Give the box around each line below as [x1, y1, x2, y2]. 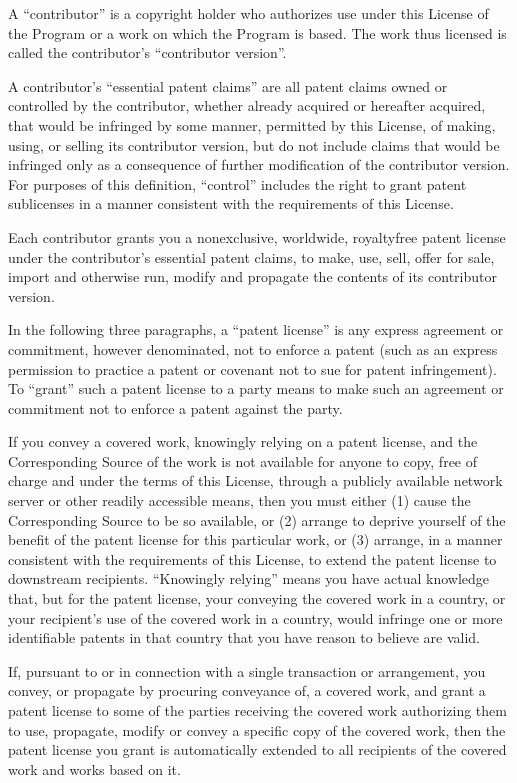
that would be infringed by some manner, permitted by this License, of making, [8, 114, 496, 135]
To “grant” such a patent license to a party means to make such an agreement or [8, 378, 504, 399]
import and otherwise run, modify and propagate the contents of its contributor [8, 266, 497, 287]
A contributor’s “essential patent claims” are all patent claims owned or [8, 75, 448, 96]
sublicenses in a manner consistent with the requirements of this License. [8, 193, 454, 214]
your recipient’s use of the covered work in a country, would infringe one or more [8, 607, 503, 628]
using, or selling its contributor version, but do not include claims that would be [8, 134, 500, 155]
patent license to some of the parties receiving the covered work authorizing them [8, 700, 507, 720]
